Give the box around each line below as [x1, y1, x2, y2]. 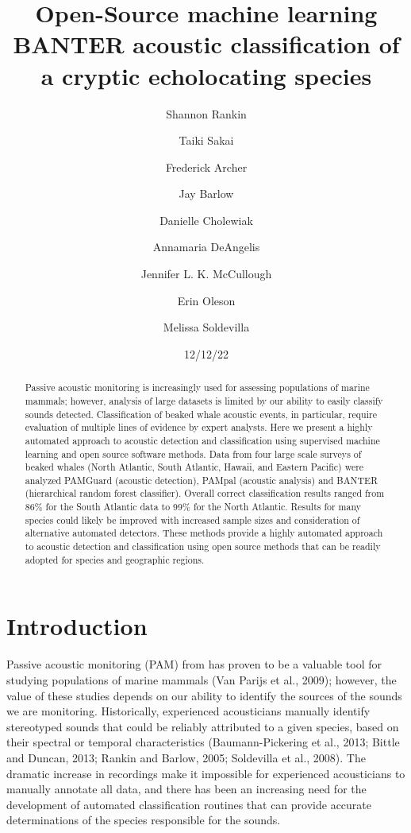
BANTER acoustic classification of [13, 28, 400, 60]
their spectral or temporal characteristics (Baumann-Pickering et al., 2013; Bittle [6, 734, 400, 750]
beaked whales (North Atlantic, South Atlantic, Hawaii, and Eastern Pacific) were [25, 460, 364, 474]
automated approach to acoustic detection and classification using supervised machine [25, 433, 380, 447]
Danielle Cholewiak [159, 211, 253, 228]
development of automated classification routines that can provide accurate [6, 796, 372, 812]
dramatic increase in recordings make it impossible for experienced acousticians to [6, 765, 405, 781]
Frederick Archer [165, 158, 248, 175]
